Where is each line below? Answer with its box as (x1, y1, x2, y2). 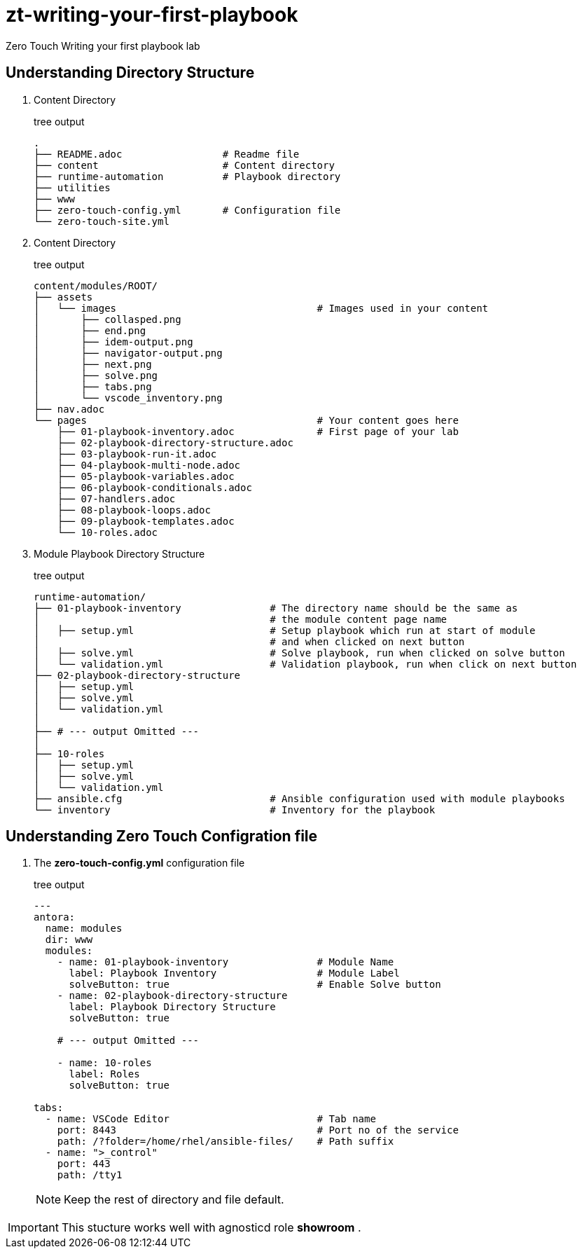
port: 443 (57, 1158, 111, 1170)
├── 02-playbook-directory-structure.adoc (57, 436, 293, 448)
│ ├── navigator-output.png (34, 347, 223, 359)
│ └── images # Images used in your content (34, 302, 489, 314)
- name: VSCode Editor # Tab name (45, 1113, 376, 1125)
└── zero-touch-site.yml (34, 215, 169, 227)
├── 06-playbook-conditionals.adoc (57, 481, 252, 493)
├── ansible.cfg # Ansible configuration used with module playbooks (34, 792, 565, 804)
